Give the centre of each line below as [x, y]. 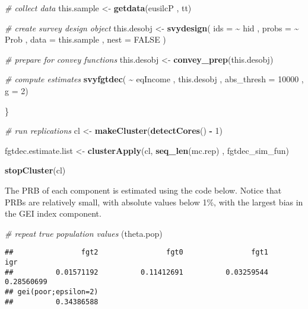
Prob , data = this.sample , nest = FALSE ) [85, 39]
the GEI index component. [53, 213]
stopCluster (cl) [35, 170]
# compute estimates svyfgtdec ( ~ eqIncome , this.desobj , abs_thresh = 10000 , [154, 79]
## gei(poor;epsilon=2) [52, 292]
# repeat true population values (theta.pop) [84, 233]
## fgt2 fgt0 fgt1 [136, 252]
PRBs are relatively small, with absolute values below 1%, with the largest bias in [154, 202]
